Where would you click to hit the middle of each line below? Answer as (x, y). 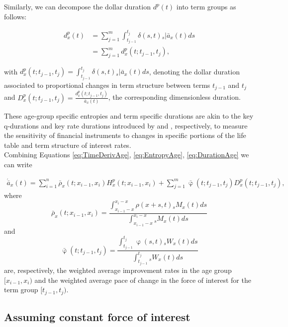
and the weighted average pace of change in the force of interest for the (143, 280)
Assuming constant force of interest (97, 317)
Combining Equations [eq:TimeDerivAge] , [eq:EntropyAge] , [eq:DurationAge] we (127, 155)
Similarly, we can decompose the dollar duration (77, 6)
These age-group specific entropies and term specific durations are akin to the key (129, 116)
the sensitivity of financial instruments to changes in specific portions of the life (125, 135)
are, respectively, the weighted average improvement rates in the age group (118, 270)
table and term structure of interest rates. (68, 145)
